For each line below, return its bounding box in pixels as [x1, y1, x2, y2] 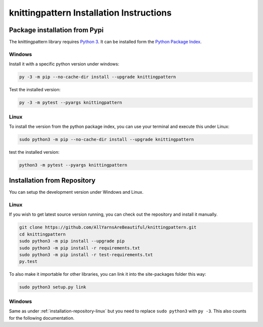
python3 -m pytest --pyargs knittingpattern [19, 162, 128, 168]
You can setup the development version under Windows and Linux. [9, 189, 144, 195]
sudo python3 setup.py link [19, 285, 86, 290]
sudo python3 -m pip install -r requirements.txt [19, 245, 140, 251]
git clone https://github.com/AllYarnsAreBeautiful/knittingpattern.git [19, 225, 197, 230]
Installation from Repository [9, 176, 96, 185]
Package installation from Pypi [9, 26, 104, 34]
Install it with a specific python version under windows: [9, 61, 119, 67]
